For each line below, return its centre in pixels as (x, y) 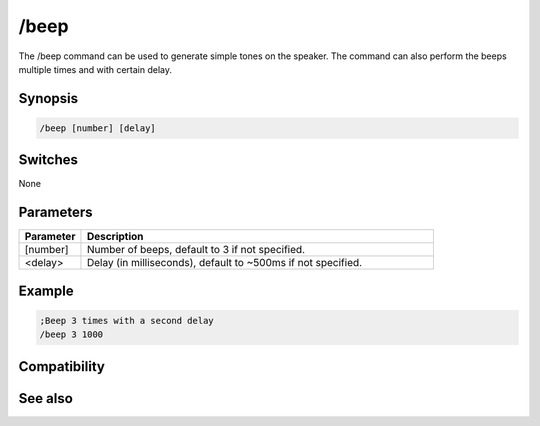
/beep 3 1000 (71, 334)
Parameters (55, 212)
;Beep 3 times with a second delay (126, 320)
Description (115, 237)
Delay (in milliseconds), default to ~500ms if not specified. (224, 263)
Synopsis (48, 98)
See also (46, 398)
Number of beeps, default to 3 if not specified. (195, 250)
